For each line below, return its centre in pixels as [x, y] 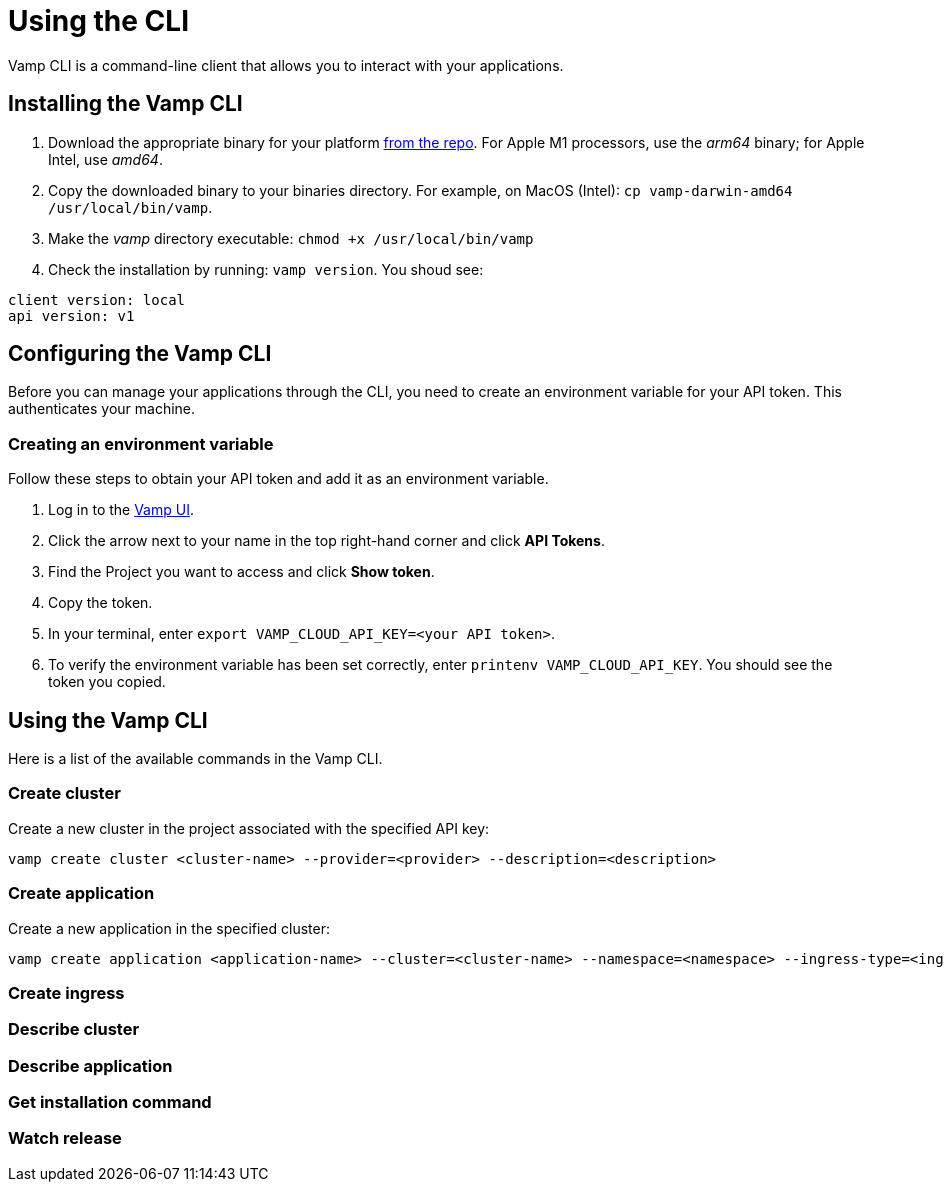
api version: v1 [71, 315]
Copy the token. [100, 603]
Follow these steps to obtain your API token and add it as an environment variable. [278, 479]
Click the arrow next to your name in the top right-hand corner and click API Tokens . [326, 541]
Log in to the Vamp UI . [121, 510]
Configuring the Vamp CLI [140, 354]
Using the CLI [98, 21]
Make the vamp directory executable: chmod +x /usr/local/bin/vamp [291, 238]
